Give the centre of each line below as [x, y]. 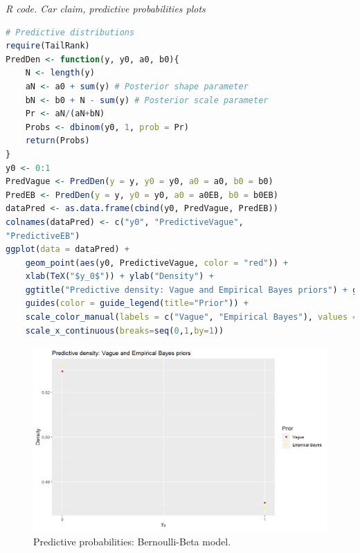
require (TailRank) [48, 46]
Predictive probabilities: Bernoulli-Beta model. [132, 541]
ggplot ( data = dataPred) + [67, 250]
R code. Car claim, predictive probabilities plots [106, 8]
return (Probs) [57, 141]
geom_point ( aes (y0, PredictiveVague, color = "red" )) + [157, 263]
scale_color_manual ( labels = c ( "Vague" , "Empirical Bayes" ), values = [191, 317]
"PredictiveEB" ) [43, 236]
